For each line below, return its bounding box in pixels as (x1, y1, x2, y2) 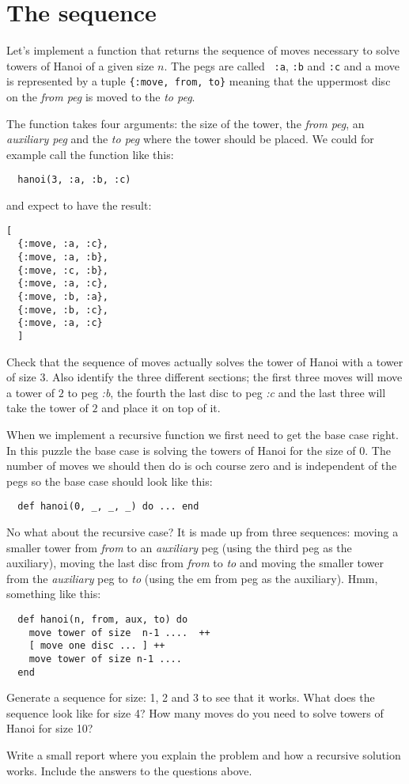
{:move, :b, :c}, (17, 304, 108, 316)
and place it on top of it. (101, 400, 221, 416)
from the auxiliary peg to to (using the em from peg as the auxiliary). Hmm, (6, 570, 378, 586)
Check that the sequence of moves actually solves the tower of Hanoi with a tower (6, 353, 403, 369)
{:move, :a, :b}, (17, 251, 108, 263)
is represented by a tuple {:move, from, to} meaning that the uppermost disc (6, 73, 391, 89)
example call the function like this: (6, 146, 174, 162)
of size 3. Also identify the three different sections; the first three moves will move (6, 369, 403, 385)
